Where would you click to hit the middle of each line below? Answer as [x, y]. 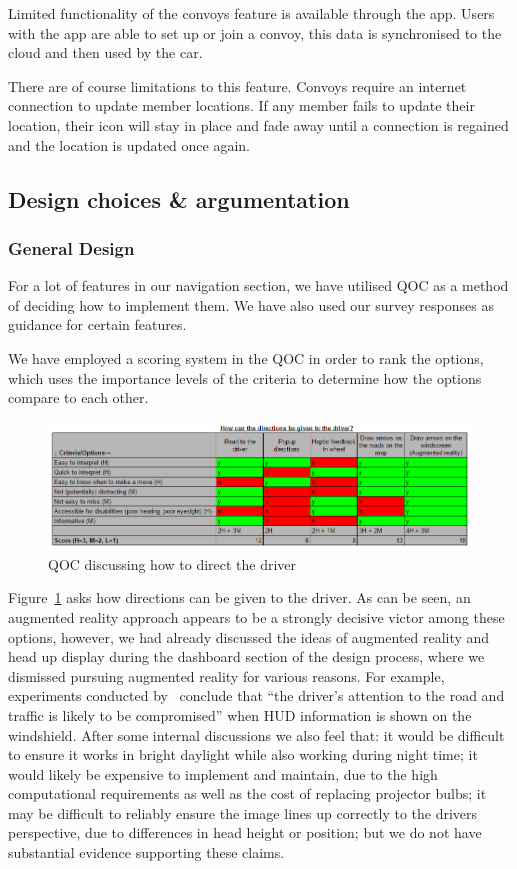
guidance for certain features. [97, 324]
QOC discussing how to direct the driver [172, 563]
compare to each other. [78, 397]
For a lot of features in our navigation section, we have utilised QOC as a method [258, 285]
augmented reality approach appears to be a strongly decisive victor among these [256, 616]
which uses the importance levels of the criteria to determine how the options [245, 377]
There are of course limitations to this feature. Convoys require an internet [237, 85]
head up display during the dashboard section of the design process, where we [246, 656]
